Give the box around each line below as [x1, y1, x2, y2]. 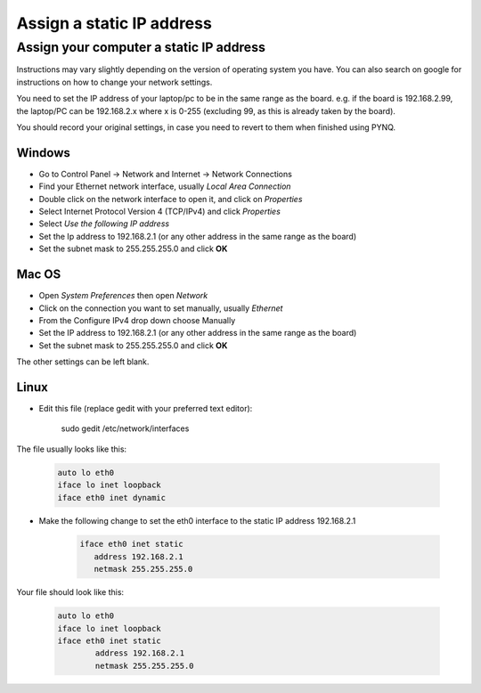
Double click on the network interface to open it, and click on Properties [38, 193, 303, 204]
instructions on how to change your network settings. [16, 77, 213, 87]
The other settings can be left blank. [16, 356, 150, 367]
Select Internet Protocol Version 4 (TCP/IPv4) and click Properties [38, 206, 281, 217]
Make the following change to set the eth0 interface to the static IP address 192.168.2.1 [38, 515, 356, 526]
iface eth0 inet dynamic [57, 493, 167, 502]
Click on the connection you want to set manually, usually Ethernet [38, 303, 283, 314]
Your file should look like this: [16, 587, 125, 598]
